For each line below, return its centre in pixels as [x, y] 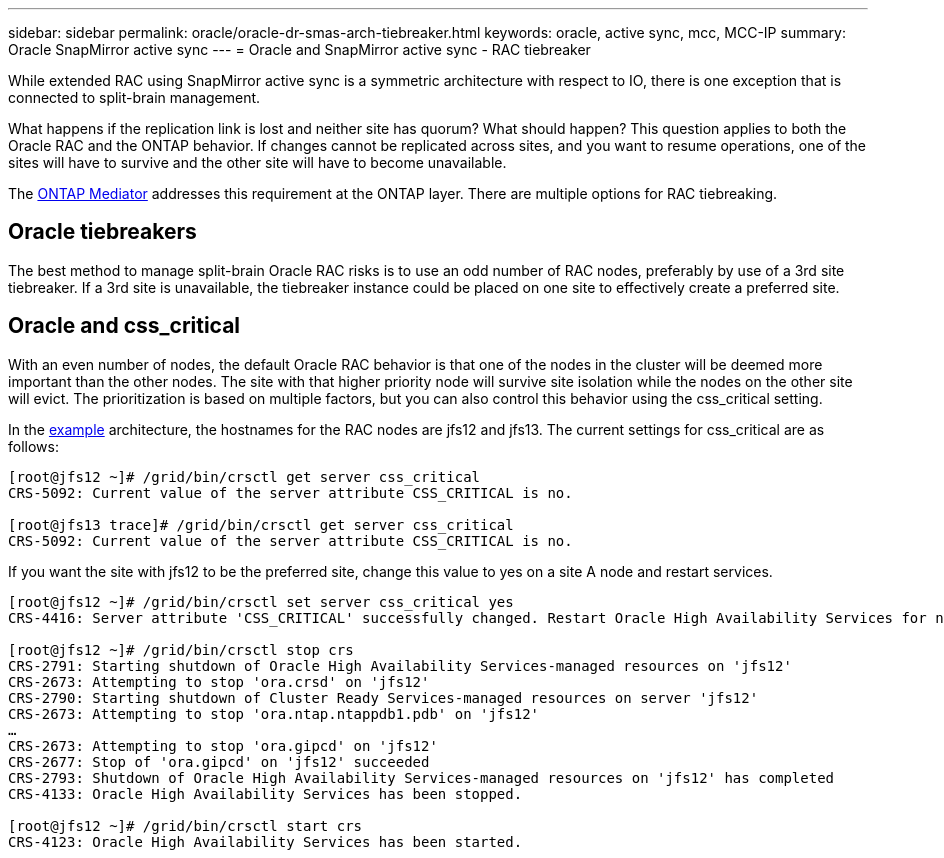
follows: [33, 446]
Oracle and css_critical [124, 326]
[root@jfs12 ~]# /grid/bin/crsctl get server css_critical [244, 476]
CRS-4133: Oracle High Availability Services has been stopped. [265, 793]
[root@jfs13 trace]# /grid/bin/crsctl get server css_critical [261, 524]
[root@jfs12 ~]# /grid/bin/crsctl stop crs [181, 649]
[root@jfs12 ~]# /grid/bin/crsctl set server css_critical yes [261, 601]
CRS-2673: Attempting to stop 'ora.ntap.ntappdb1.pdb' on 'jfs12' [274, 713]
